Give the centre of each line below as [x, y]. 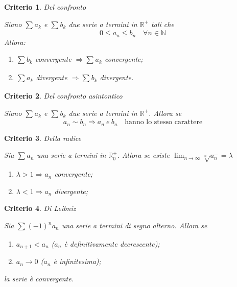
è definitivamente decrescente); [112, 243]
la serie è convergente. [39, 278]
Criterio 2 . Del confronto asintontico [63, 96]
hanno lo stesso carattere [164, 122]
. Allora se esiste [144, 155]
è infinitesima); [77, 261]
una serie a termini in [71, 155]
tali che [163, 24]
